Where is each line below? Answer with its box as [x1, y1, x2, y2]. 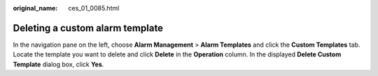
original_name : [13, 4, 58, 12]
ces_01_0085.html [68, 4, 120, 12]
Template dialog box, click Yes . [13, 60, 104, 68]
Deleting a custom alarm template [13, 22, 164, 34]
